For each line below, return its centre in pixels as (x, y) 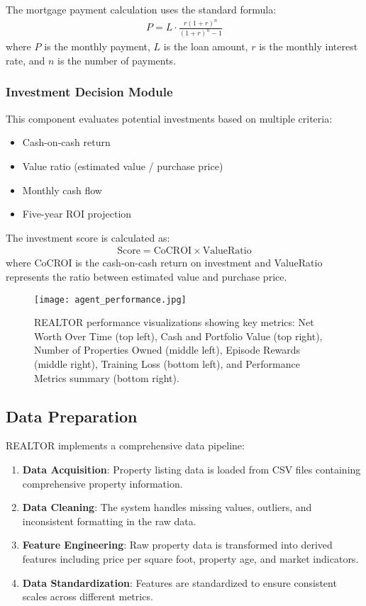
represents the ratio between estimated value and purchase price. (146, 276)
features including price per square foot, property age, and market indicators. (190, 558)
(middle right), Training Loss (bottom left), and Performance (167, 364)
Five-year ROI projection (77, 214)
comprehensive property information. (102, 483)
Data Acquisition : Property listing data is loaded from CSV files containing (192, 469)
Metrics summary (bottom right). (107, 377)
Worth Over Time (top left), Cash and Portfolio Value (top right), (178, 336)
